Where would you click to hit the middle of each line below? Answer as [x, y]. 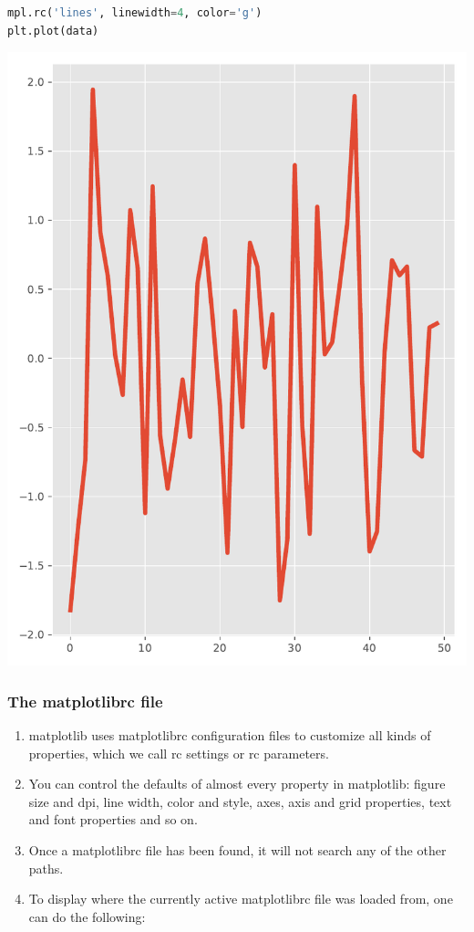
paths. [46, 868]
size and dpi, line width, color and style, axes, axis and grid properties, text [240, 801]
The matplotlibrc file [85, 701]
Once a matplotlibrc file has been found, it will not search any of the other [237, 849]
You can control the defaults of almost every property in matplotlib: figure [237, 784]
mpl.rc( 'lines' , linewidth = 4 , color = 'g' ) [135, 13]
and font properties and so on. [113, 819]
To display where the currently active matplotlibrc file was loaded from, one [241, 899]
